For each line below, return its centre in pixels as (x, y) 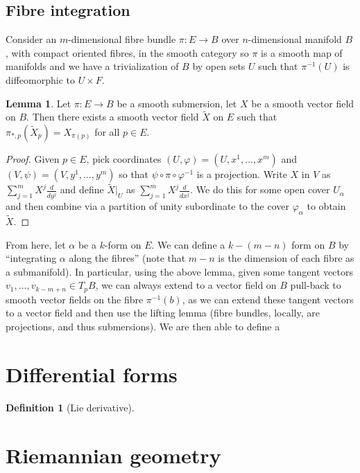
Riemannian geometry (113, 455)
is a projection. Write (242, 173)
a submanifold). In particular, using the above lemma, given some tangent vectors (179, 271)
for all (107, 131)
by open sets (219, 66)
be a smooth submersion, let (177, 103)
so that (134, 173)
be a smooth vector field (303, 103)
